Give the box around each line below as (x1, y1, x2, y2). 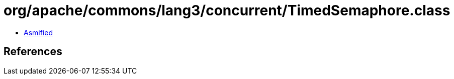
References (4, 45, 62, 58)
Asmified (24, 28, 53, 37)
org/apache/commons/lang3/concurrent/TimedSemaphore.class (4, 2, 450, 19)
